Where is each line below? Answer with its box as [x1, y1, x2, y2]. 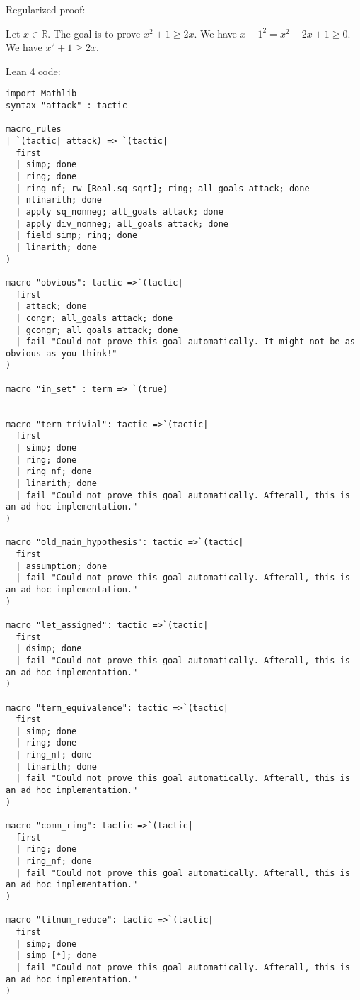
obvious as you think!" [6, 348, 117, 359]
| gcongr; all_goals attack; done [16, 325, 178, 335]
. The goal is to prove [47, 26, 141, 40]
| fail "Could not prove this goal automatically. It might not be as [16, 337, 355, 347]
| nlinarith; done [16, 195, 103, 206]
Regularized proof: [6, 2, 86, 16]
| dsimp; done [16, 644, 82, 654]
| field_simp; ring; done [16, 230, 138, 241]
